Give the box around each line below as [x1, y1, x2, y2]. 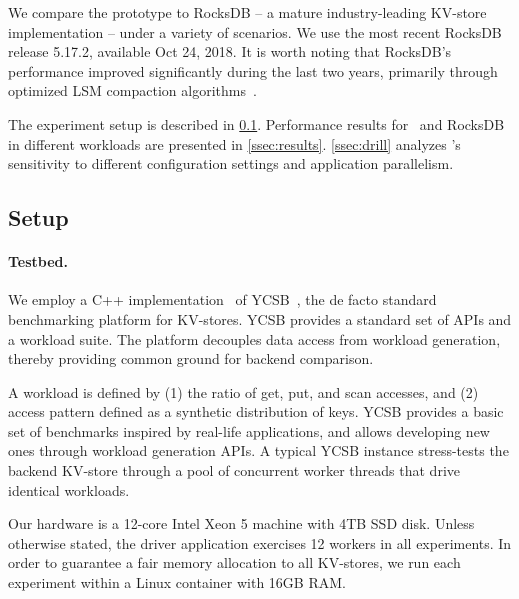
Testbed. [8, 251, 69, 272]
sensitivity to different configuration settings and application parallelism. [8, 153, 454, 174]
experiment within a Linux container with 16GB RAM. [8, 572, 346, 593]
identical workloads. [8, 479, 130, 500]
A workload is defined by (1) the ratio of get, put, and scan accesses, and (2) [8, 381, 479, 402]
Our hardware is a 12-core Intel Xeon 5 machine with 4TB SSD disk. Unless [8, 513, 475, 534]
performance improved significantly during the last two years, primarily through [8, 60, 498, 81]
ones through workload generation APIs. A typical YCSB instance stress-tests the [8, 440, 509, 461]
